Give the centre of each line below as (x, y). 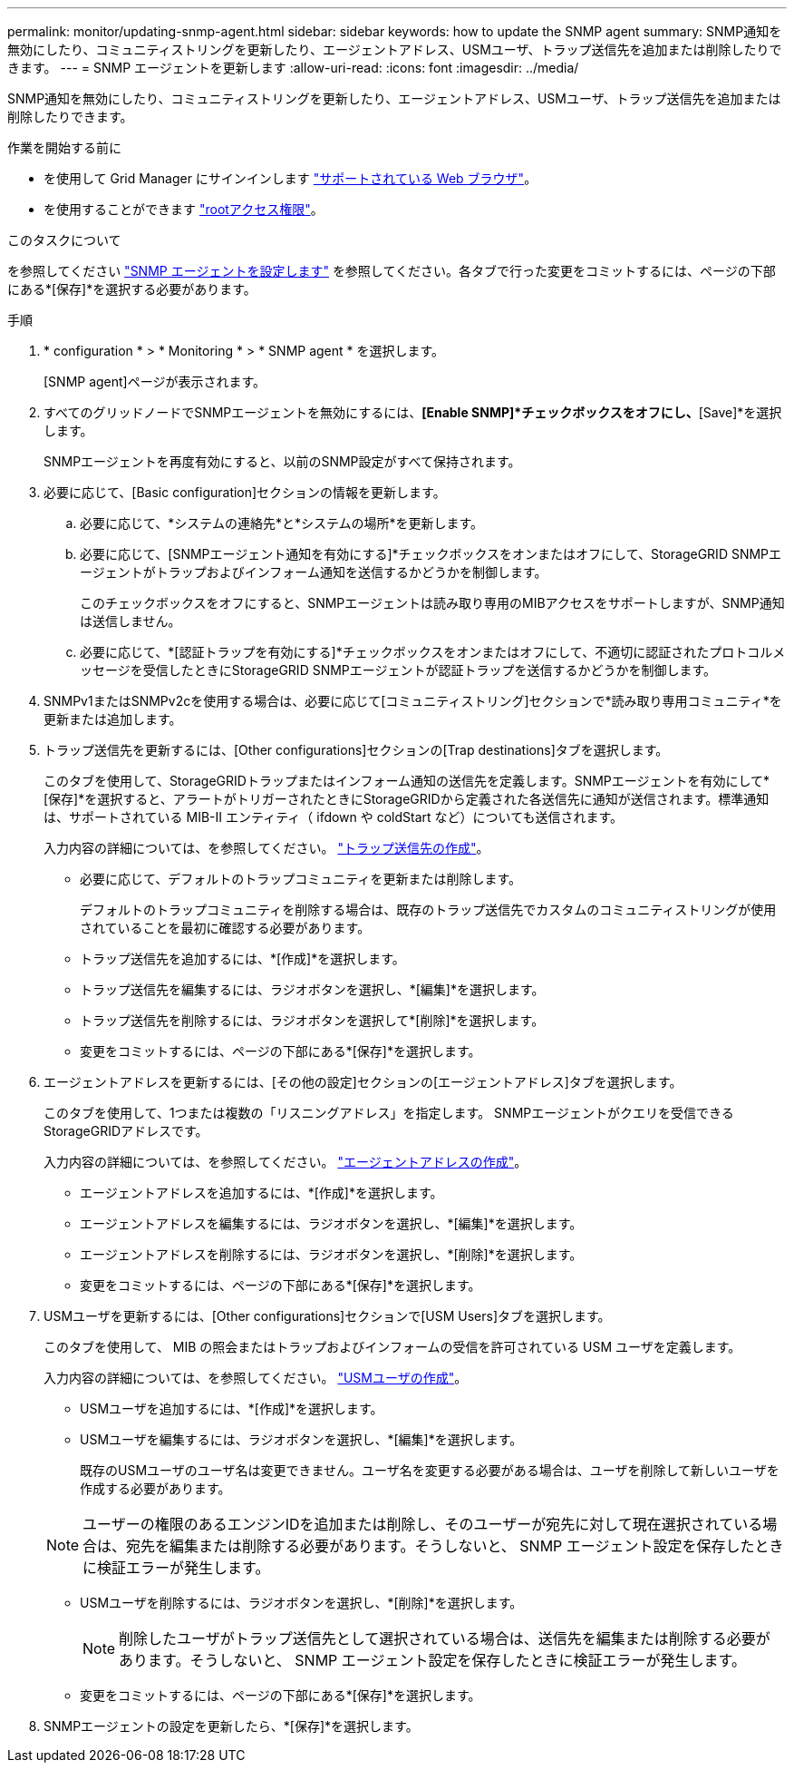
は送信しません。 (131, 621)
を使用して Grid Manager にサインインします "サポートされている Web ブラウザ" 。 (290, 178)
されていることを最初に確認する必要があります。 (225, 928)
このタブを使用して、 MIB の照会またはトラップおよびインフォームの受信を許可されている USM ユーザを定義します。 (392, 1347)
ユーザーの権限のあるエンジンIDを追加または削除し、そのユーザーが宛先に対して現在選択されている (423, 1524)
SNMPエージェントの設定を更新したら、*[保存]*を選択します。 (231, 1726)
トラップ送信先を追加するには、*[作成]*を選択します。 (242, 958)
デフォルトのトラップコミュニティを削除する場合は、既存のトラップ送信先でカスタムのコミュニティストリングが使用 (428, 909)
